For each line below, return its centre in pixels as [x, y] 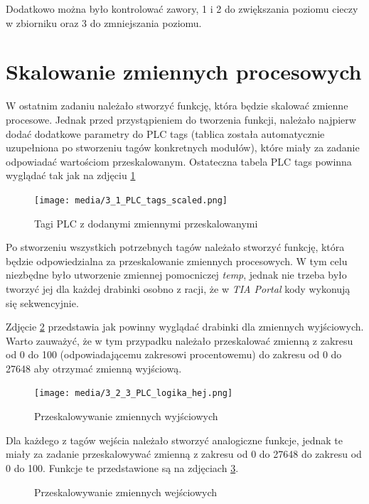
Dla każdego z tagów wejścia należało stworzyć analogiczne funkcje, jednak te [175, 440]
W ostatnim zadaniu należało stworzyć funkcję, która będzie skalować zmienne [177, 106]
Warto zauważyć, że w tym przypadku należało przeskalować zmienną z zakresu [180, 340]
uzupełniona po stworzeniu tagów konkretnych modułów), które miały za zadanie [183, 148]
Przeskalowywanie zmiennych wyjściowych [126, 416]
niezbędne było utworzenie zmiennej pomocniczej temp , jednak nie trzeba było [176, 275]
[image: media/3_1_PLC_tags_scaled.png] [131, 200]
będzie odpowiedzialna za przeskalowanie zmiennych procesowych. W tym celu [177, 261]
